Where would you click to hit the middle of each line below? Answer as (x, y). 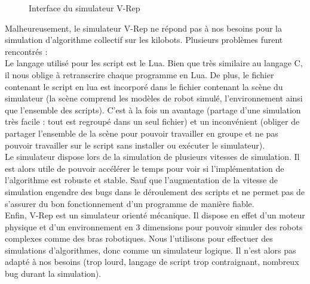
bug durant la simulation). (53, 274)
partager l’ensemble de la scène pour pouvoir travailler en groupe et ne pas (142, 133)
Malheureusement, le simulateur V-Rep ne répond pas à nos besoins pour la (143, 28)
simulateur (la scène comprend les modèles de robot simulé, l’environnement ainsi (154, 98)
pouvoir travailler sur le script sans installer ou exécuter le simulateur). (135, 145)
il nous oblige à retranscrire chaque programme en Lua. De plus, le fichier (139, 74)
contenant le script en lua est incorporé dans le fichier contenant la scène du (144, 86)
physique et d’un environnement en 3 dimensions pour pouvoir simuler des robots (154, 226)
